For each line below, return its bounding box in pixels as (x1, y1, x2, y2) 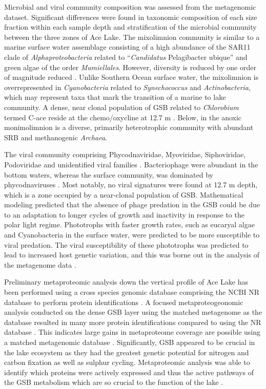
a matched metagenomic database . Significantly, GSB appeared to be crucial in (4, 337, 255, 347)
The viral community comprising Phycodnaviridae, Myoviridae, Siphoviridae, (4, 149, 246, 160)
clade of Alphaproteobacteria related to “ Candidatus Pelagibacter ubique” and (4, 51, 248, 62)
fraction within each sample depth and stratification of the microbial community (4, 21, 257, 32)
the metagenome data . (4, 259, 76, 270)
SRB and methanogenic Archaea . (4, 132, 107, 142)
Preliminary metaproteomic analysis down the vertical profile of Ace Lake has (4, 276, 249, 287)
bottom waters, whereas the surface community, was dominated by (4, 169, 213, 180)
